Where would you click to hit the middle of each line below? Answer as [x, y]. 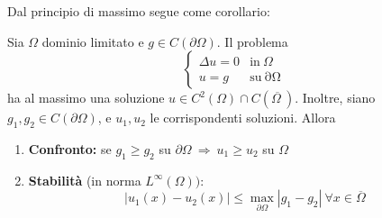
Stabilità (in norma [85, 180]
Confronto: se [70, 148]
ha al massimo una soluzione [86, 98]
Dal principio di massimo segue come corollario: [139, 11]
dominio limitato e [93, 41]
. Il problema [252, 41]
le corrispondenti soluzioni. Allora [243, 118]
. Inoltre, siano [335, 98]
